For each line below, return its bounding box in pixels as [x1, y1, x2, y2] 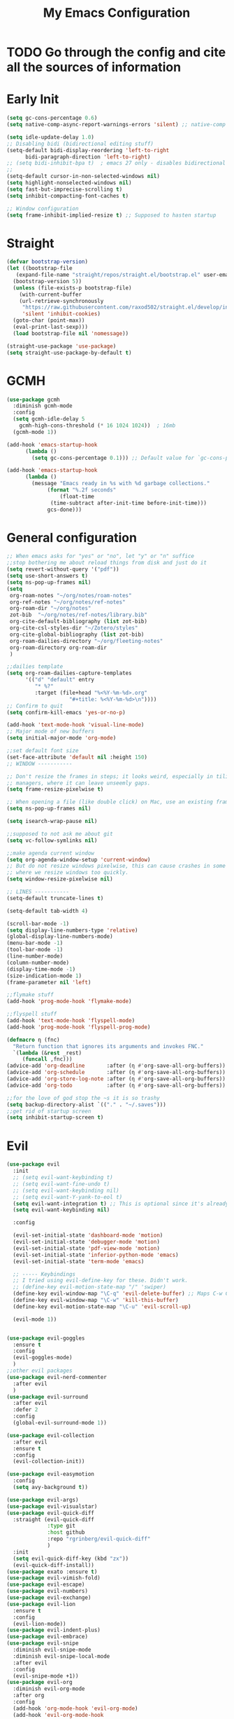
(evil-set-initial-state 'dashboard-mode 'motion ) [13, 1232, 163, 1239]
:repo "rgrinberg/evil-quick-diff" [47, 1535, 151, 1543]
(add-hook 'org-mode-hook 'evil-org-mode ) [13, 1705, 138, 1712]
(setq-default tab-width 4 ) [6, 907, 89, 914]
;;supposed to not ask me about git [6, 830, 113, 837]
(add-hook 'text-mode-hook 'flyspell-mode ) [6, 1017, 136, 1024]
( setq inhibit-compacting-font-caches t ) [6, 192, 129, 199]
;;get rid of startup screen [6, 1108, 92, 1115]
